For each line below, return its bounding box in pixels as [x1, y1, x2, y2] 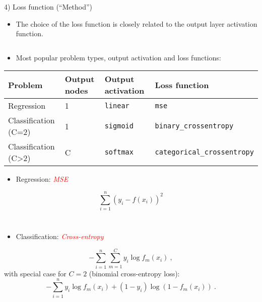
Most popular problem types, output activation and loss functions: [16, 52, 221, 62]
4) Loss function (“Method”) [4, 2, 92, 12]
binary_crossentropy [155, 122, 234, 130]
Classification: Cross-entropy [16, 231, 104, 242]
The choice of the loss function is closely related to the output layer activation [16, 18, 257, 29]
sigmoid [104, 122, 134, 130]
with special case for [4, 268, 67, 278]
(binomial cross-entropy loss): [89, 268, 180, 278]
